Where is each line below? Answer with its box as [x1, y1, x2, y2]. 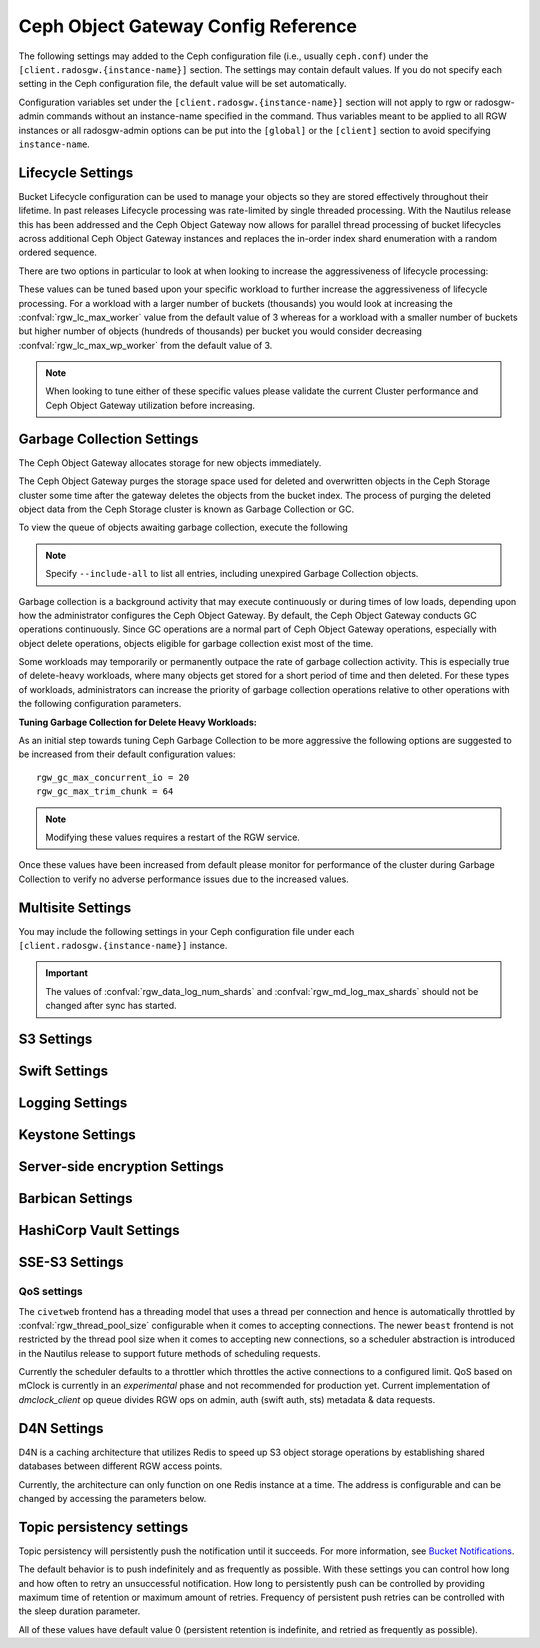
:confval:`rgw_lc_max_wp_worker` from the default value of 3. [18, 339, 273, 351]
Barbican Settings [18, 1190, 133, 1207]
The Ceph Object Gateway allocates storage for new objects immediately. [18, 456, 322, 469]
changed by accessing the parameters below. [18, 1492, 207, 1504]
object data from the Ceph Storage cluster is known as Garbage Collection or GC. [18, 503, 355, 515]
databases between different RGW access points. [18, 1460, 223, 1472]
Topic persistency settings [18, 1518, 189, 1535]
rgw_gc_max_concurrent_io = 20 [36, 771, 190, 783]
